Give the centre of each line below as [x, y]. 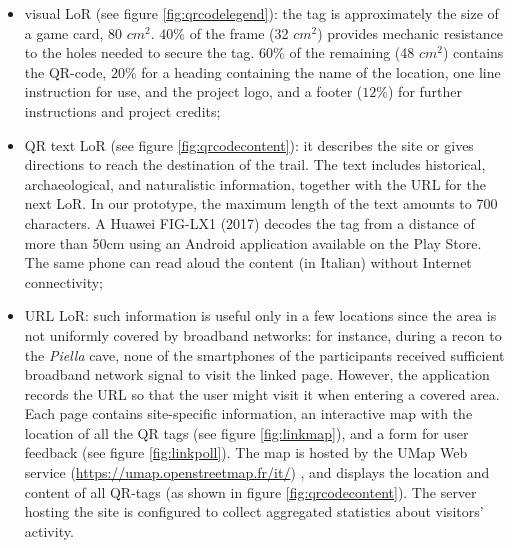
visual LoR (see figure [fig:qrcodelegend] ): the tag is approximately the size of [261, 13]
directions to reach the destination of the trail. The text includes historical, [255, 164]
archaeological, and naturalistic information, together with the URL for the [255, 183]
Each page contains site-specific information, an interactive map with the [248, 413]
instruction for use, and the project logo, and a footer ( [193, 91]
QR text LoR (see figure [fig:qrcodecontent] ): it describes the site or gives [249, 144]
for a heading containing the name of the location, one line [321, 71]
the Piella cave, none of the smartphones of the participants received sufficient [264, 354]
